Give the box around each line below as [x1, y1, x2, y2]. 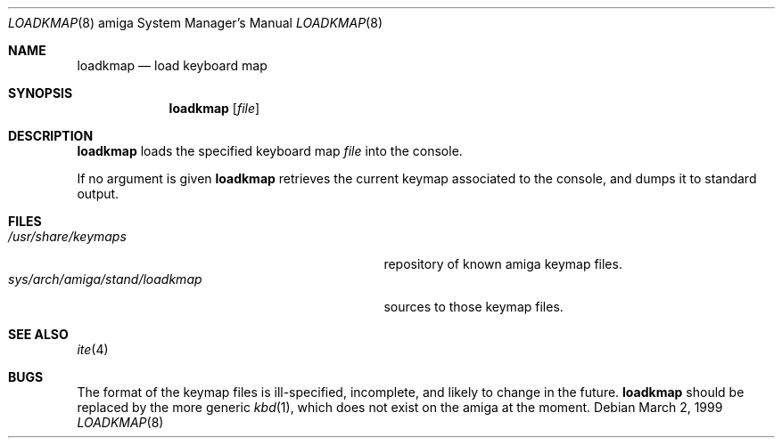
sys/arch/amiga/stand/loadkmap [8, 271, 202, 287]
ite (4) [77, 342, 109, 357]
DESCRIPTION [8, 128, 94, 143]
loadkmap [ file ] [169, 101, 260, 116]
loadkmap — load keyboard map [77, 58, 268, 73]
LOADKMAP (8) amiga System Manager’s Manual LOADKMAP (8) [8, 15, 383, 30]
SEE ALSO [8, 327, 69, 342]
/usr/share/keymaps [8, 229, 127, 244]
